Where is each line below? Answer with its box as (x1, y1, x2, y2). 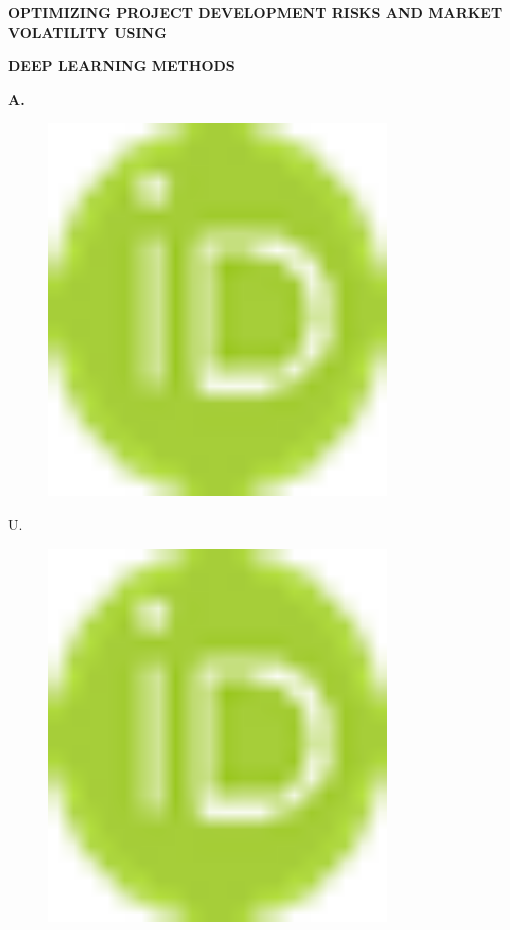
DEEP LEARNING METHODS (8, 55, 235, 76)
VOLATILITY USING (8, 21, 167, 42)
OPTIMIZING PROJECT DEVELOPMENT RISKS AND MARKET (8, 2, 503, 22)
